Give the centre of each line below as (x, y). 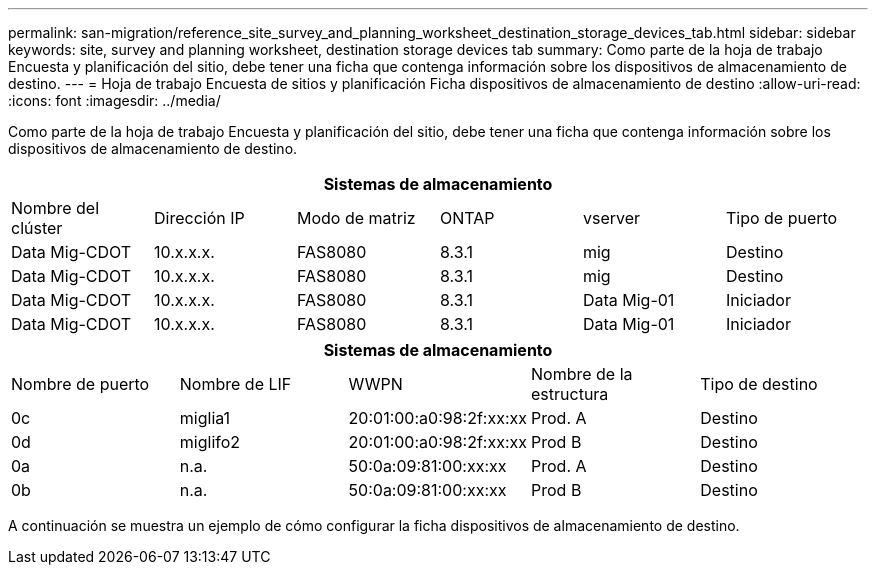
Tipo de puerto (781, 218)
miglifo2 (210, 442)
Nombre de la (582, 374)
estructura (570, 394)
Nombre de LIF (235, 384)
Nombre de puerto (80, 384)
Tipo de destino (759, 384)
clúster (37, 228)
